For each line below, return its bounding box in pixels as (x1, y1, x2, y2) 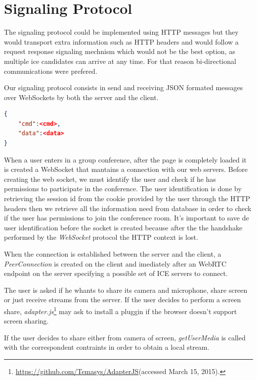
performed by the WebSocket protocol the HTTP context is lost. (4, 232, 198, 242)
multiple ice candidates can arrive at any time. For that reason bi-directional (4, 55, 236, 66)
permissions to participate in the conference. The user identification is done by (4, 183, 242, 194)
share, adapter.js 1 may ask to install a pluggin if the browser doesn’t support (4, 304, 237, 316)
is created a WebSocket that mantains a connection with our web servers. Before (4, 164, 248, 174)
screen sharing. (4, 316, 49, 326)
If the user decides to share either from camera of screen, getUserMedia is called (4, 332, 246, 342)
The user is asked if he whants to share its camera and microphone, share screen (4, 284, 248, 295)
